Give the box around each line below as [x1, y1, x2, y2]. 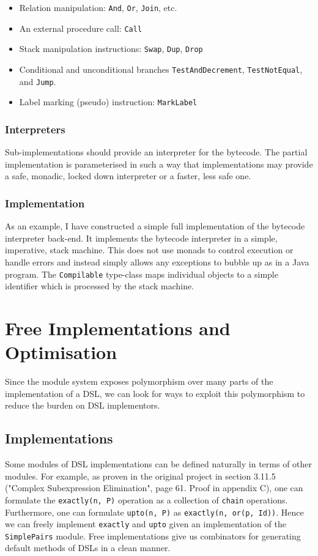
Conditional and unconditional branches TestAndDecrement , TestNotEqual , [19, 62, 303, 75]
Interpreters [5, 121, 65, 136]
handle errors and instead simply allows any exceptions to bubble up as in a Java [5, 255, 309, 268]
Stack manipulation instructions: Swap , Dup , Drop [19, 42, 203, 55]
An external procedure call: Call [19, 21, 142, 34]
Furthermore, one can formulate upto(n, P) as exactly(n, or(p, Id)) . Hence [5, 505, 304, 518]
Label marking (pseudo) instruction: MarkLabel [19, 95, 198, 108]
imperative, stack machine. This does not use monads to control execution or [5, 243, 294, 256]
